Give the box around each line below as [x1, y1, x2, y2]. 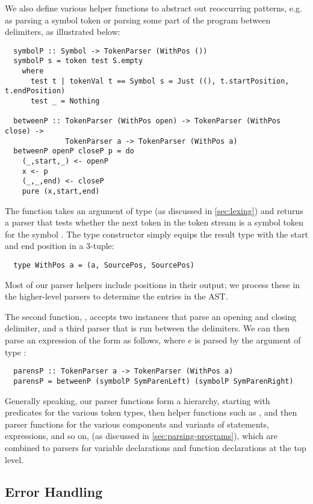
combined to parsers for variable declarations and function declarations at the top [5, 441, 306, 453]
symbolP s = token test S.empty [13, 57, 143, 66]
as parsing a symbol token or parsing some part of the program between [5, 13, 271, 26]
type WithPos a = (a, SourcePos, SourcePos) [13, 261, 194, 269]
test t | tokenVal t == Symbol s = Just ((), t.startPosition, [30, 76, 290, 85]
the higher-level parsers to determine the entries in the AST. [5, 290, 228, 303]
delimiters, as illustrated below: [5, 25, 120, 38]
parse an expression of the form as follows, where [5, 334, 185, 346]
